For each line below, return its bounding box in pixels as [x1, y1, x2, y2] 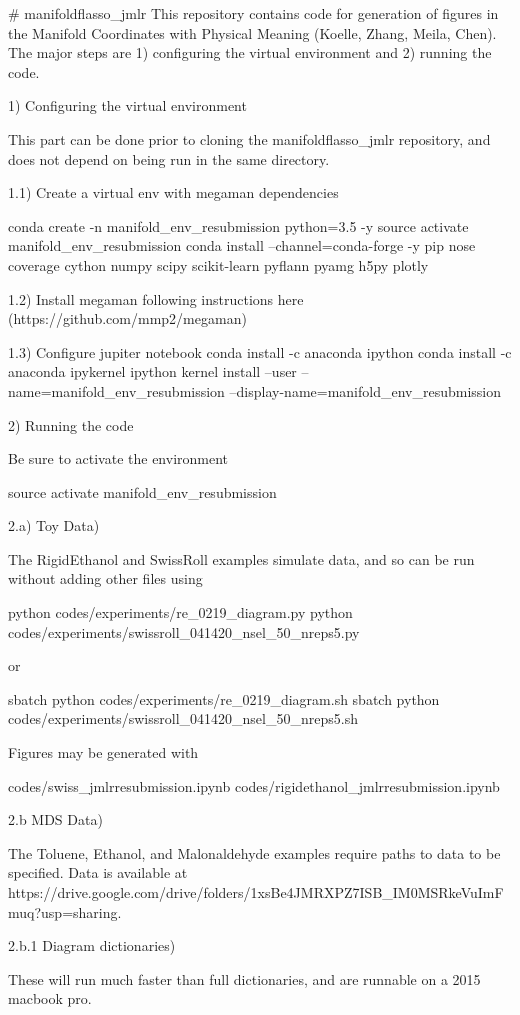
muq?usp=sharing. [8, 901, 122, 922]
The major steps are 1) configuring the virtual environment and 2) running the [8, 42, 492, 63]
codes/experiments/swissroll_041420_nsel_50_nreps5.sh [8, 708, 358, 729]
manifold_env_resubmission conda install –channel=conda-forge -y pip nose [8, 235, 476, 256]
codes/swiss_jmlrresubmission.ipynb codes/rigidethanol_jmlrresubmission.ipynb [8, 775, 500, 796]
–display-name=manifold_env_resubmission [229, 380, 501, 401]
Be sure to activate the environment [8, 448, 229, 469]
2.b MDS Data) [8, 809, 103, 830]
